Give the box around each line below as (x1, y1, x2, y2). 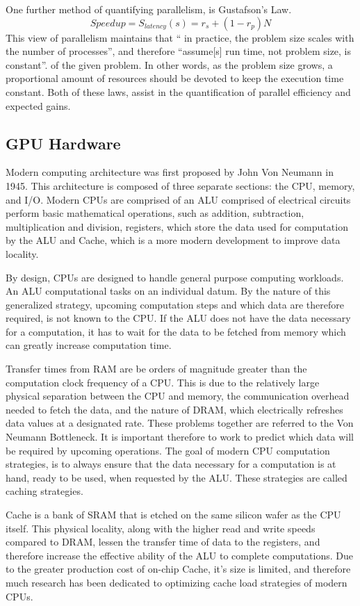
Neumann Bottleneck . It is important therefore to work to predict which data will (6, 429, 354, 444)
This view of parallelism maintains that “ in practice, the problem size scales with (6, 30, 354, 44)
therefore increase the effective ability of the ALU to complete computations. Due (6, 548, 353, 562)
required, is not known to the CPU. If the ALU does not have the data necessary (6, 311, 351, 325)
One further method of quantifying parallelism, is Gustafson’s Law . (6, 2, 292, 16)
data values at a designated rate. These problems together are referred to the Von (6, 416, 354, 430)
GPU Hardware (6, 132, 121, 154)
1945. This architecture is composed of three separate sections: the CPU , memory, (6, 178, 355, 193)
